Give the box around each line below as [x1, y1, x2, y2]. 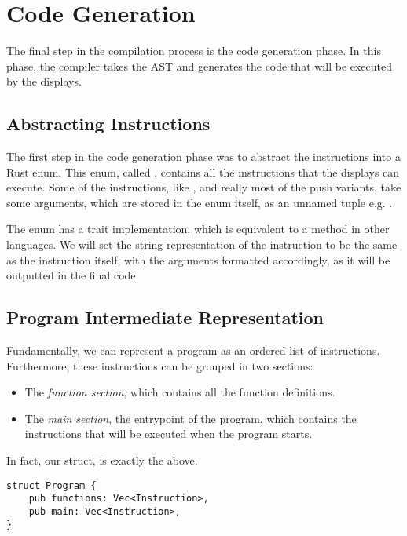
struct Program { [6, 479, 97, 491]
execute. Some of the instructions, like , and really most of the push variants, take [6, 179, 401, 195]
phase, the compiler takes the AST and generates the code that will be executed [6, 57, 393, 74]
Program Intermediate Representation [6, 305, 324, 330]
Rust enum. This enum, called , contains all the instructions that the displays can [6, 163, 400, 180]
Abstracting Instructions [6, 111, 211, 136]
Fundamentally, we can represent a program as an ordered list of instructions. [6, 342, 380, 359]
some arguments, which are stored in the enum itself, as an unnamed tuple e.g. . [6, 194, 393, 210]
